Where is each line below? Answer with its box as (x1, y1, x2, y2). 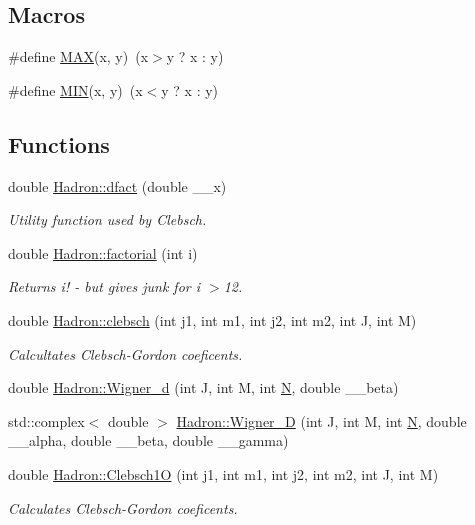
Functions (8, 128, 110, 159)
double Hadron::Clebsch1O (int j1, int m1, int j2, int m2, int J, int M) (8, 463, 439, 484)
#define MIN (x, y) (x (8, 79, 143, 100)
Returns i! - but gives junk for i (8, 276, 201, 297)
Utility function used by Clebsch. (8, 209, 207, 230)
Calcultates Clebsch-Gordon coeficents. (8, 343, 243, 364)
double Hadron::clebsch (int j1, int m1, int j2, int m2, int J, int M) (8, 309, 417, 330)
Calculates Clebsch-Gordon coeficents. (8, 497, 238, 518)
